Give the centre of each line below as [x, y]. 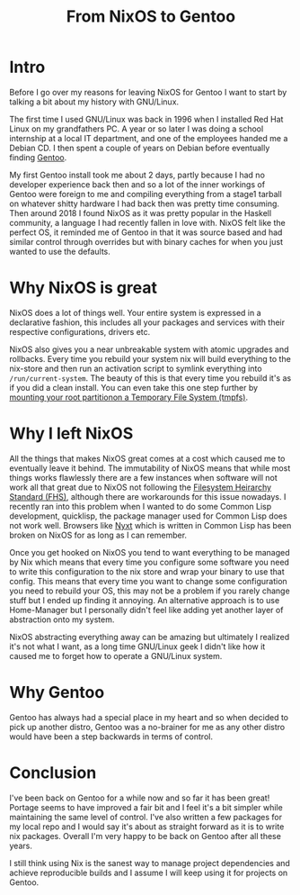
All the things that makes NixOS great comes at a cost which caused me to [147, 458]
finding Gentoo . [38, 157]
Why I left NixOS [71, 434]
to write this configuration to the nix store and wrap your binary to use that [147, 571]
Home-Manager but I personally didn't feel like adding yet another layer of [146, 610]
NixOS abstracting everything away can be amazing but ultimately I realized [150, 637]
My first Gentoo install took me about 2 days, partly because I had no [137, 175]
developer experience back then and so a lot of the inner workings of [137, 184]
